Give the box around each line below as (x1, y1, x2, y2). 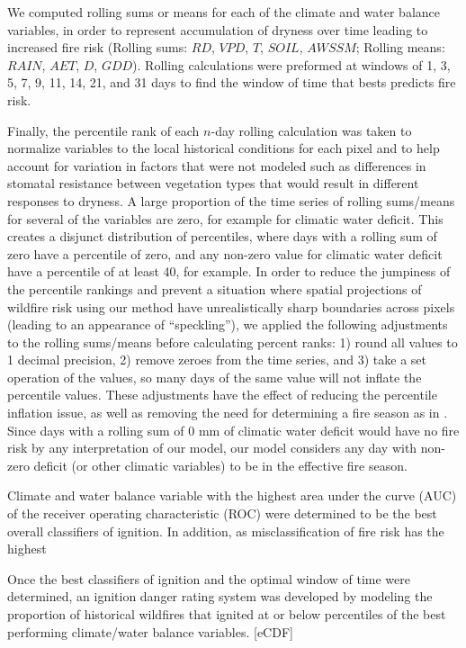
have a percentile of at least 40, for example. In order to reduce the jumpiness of (7, 262, 451, 281)
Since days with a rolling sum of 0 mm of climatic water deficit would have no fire (7, 420, 460, 439)
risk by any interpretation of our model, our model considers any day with (7, 438, 417, 457)
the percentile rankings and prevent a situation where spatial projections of (7, 279, 422, 298)
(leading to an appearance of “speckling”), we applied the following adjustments (7, 315, 448, 334)
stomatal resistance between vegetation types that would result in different (7, 174, 419, 193)
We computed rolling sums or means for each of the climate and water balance (7, 3, 441, 21)
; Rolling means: (355, 38, 445, 57)
